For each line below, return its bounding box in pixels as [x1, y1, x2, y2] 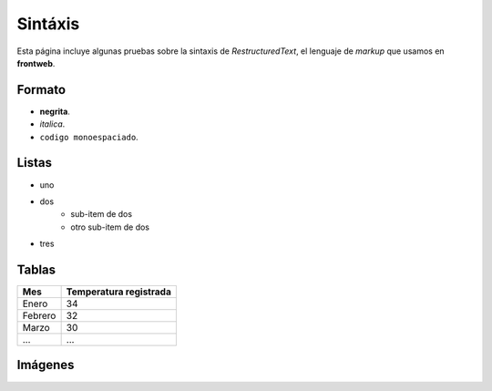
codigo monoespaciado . [39, 131, 138, 142]
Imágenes [16, 357, 75, 373]
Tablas [16, 262, 56, 277]
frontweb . [16, 57, 56, 68]
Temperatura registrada [66, 285, 172, 298]
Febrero [22, 310, 56, 322]
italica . [39, 118, 66, 129]
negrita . [39, 106, 70, 117]
